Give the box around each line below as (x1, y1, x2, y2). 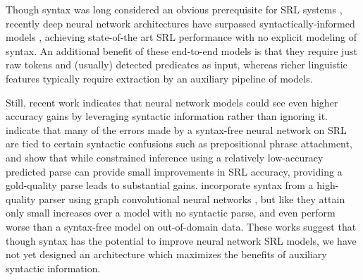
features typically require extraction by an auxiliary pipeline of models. (6, 71, 313, 85)
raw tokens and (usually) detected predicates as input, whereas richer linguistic (6, 57, 347, 72)
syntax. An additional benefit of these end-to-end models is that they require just (6, 43, 358, 58)
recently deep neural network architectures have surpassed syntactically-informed (6, 16, 355, 30)
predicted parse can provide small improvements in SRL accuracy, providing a (6, 164, 343, 178)
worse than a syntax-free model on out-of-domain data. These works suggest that (6, 219, 357, 233)
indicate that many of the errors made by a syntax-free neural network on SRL (6, 122, 347, 137)
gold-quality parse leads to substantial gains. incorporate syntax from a (6, 178, 314, 193)
